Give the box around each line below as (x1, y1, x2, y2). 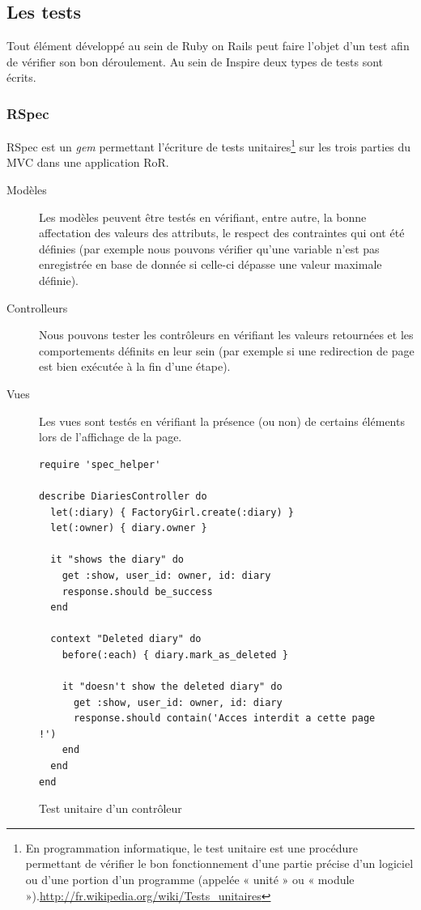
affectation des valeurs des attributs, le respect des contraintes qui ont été (39, 224, 405, 241)
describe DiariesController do (39, 490, 207, 502)
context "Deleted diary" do (50, 633, 202, 645)
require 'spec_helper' (39, 458, 161, 470)
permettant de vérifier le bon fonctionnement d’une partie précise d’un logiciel (25, 855, 414, 872)
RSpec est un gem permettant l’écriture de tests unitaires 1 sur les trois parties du (6, 136, 411, 155)
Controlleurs (6, 299, 68, 316)
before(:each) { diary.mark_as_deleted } (62, 648, 288, 661)
